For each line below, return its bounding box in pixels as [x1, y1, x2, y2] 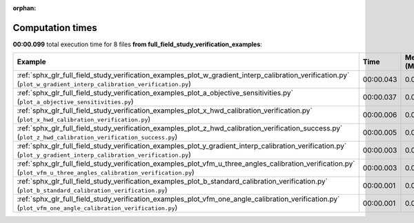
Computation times [12, 21, 97, 34]
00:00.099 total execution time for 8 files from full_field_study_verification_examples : [12, 40, 262, 48]
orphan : [12, 4, 37, 12]
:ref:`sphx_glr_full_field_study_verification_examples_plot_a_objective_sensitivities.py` [17, 88, 293, 98]
